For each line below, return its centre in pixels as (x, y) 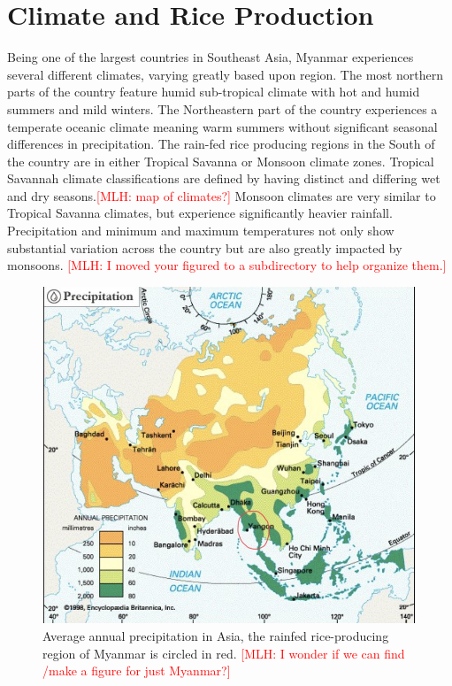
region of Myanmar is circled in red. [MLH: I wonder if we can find (224, 653)
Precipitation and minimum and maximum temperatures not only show (201, 231)
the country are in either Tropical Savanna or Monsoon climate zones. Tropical (221, 161)
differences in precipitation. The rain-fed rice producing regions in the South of (221, 144)
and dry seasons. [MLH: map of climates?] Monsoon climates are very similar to (222, 195)
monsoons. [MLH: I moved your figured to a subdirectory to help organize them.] (227, 265)
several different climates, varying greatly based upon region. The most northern (225, 74)
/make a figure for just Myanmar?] (137, 671)
